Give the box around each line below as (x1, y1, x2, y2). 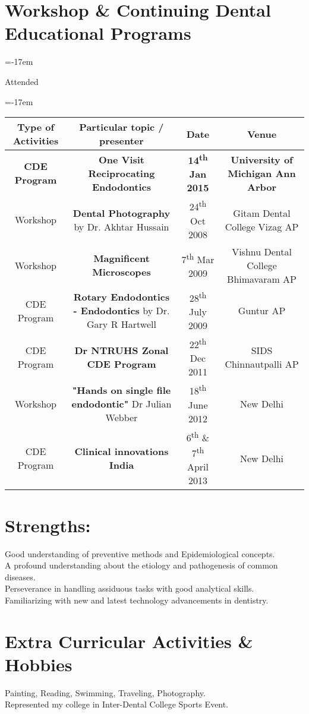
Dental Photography (72, 206, 171, 220)
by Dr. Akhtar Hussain (74, 219, 169, 233)
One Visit (98, 152, 145, 166)
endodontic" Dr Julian (71, 397, 172, 411)
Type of (17, 120, 55, 134)
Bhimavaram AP (227, 271, 297, 286)
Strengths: (5, 513, 91, 537)
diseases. (5, 570, 36, 583)
